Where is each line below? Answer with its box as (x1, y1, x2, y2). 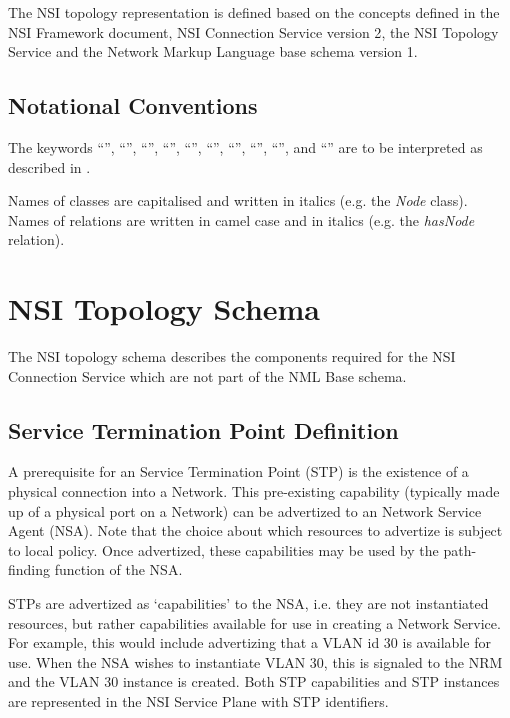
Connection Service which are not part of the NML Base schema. (8, 365, 407, 386)
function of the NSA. (54, 559, 183, 580)
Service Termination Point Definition (8, 414, 399, 445)
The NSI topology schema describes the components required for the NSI (8, 346, 456, 367)
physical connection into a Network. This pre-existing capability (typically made (8, 481, 500, 502)
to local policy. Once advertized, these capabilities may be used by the (8, 539, 439, 560)
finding (8, 559, 51, 580)
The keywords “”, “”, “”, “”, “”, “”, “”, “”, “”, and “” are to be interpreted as (8, 136, 483, 157)
